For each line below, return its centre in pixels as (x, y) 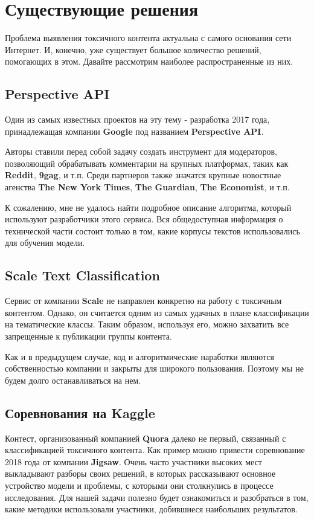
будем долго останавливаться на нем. (73, 380)
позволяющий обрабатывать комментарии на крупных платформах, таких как (147, 163)
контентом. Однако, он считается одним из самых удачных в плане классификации (157, 312)
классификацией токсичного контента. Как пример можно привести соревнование (155, 450)
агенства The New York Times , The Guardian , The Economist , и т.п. (147, 187)
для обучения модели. (45, 243)
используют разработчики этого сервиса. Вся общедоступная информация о (144, 219)
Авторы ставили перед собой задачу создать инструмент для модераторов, (141, 151)
